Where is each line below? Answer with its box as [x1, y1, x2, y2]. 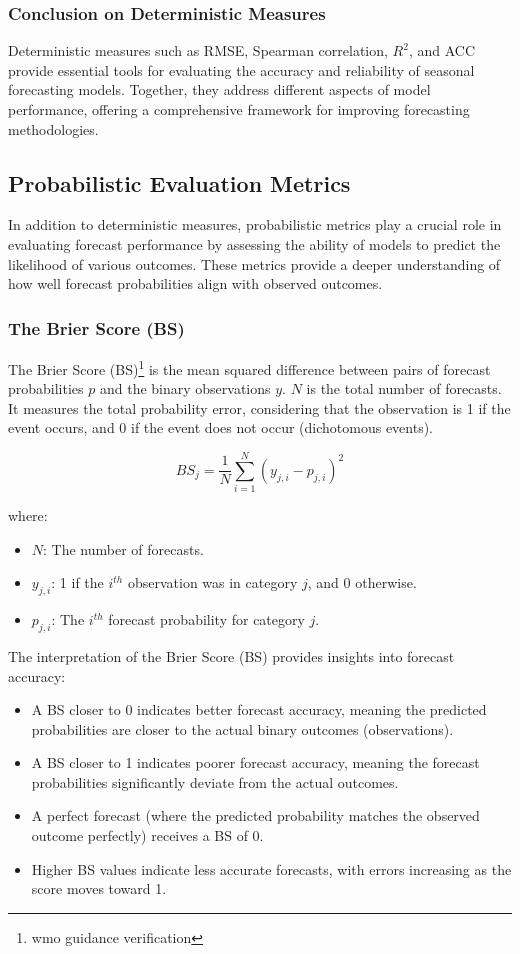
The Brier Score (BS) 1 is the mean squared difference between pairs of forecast [8, 355, 491, 379]
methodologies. [8, 118, 99, 139]
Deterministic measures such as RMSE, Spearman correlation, [8, 40, 388, 61]
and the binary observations [99, 378, 271, 399]
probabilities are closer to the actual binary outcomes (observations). [31, 718, 454, 739]
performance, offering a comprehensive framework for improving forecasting [8, 99, 470, 119]
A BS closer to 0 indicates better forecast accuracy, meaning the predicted [31, 699, 487, 720]
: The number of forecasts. [43, 538, 204, 559]
